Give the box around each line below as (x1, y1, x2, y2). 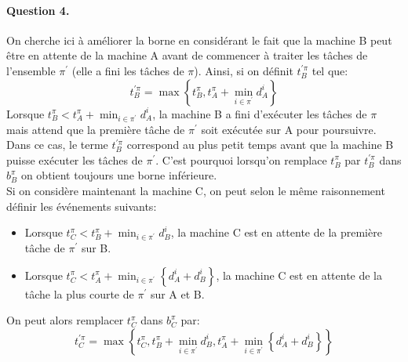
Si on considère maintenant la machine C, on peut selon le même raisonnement (6, 182, 385, 198)
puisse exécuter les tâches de (6, 151, 143, 168)
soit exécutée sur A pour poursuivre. (201, 121, 377, 137)
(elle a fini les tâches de (71, 62, 184, 78)
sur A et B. (150, 285, 205, 302)
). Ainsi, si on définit (194, 62, 293, 78)
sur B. (81, 240, 111, 256)
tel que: (311, 62, 348, 78)
